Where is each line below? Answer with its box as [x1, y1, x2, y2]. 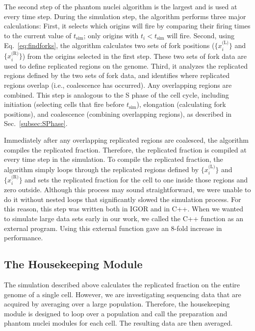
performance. [4, 232, 43, 243]
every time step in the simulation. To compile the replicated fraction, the [4, 154, 223, 164]
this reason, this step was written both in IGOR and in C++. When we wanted [4, 204, 244, 214]
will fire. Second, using [167, 30, 234, 40]
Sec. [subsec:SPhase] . [4, 118, 68, 128]
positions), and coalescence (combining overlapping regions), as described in [4, 108, 232, 119]
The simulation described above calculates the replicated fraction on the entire [4, 280, 240, 290]
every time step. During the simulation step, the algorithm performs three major [4, 11, 246, 21]
